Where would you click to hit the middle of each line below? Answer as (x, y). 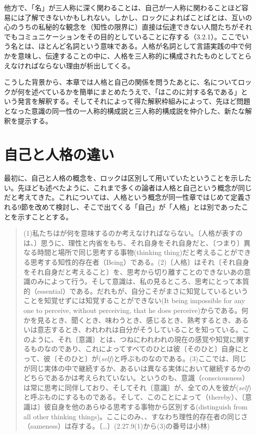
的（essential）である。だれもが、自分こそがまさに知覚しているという (136, 291)
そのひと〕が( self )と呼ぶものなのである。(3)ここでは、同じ (152, 358)
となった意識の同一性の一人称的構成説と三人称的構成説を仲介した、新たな (125, 110)
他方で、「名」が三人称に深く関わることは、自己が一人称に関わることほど (123, 7)
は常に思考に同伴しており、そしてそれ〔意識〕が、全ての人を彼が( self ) (137, 387)
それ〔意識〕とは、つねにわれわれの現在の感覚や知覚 (144, 339)
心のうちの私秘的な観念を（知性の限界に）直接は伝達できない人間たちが (121, 27)
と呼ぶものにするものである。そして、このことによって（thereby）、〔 (134, 397)
